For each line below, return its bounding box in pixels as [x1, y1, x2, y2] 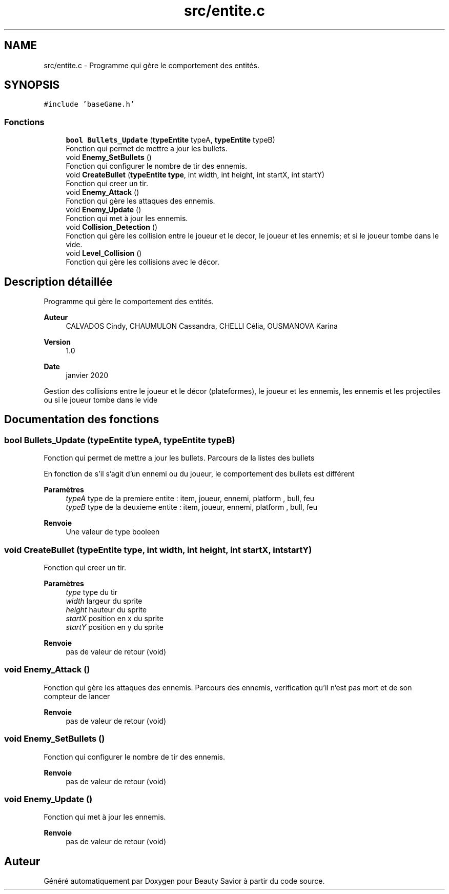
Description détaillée [4, 275, 113, 288]
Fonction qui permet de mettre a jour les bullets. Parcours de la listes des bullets [44, 453, 315, 463]
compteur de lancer [44, 691, 110, 701]
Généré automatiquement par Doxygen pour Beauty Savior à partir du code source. [44, 877, 325, 886]
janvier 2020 [66, 371, 109, 380]
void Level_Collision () [66, 249, 142, 258]
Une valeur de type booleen [66, 527, 160, 537]
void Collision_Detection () [66, 223, 158, 232]
